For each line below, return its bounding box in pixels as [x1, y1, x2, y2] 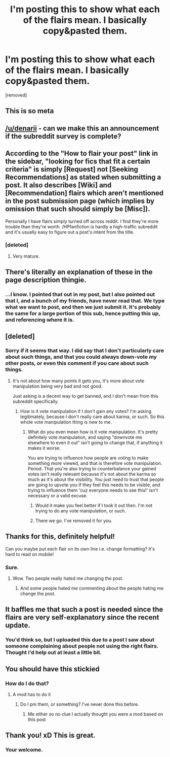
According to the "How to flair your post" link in [5, 149, 158, 158]
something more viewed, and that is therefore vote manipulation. [27, 460, 162, 466]
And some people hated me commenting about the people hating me [20, 585, 164, 591]
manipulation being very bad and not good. [12, 383, 103, 389]
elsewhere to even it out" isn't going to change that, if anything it [27, 439, 163, 445]
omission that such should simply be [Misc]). [5, 204, 150, 214]
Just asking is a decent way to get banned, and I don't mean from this [12, 393, 158, 399]
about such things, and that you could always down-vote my [5, 354, 157, 361]
